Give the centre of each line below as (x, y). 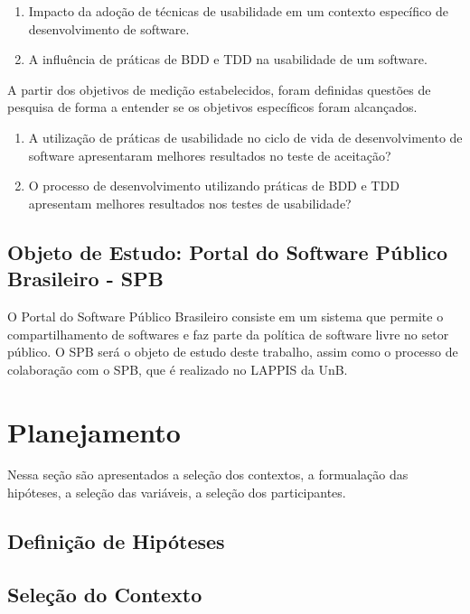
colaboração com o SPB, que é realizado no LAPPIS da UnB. (178, 369)
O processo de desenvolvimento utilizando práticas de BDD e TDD (214, 186)
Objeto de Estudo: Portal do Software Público (228, 251)
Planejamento (94, 431)
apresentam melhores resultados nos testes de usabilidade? (190, 203)
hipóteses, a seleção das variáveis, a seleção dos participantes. (177, 493)
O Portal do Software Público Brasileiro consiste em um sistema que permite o (226, 316)
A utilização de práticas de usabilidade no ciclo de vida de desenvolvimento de (245, 137)
